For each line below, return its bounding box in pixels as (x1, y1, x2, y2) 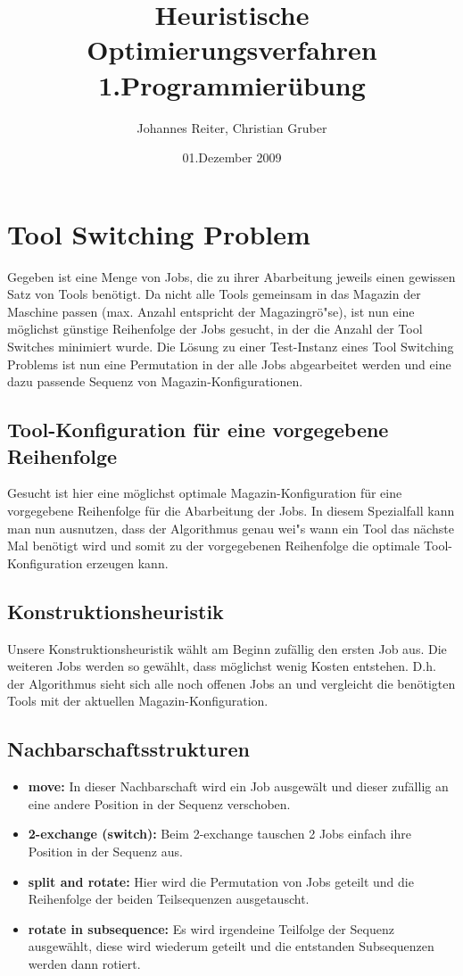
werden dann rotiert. (28, 954, 141, 972)
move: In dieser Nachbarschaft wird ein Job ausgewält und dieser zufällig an (28, 777, 449, 796)
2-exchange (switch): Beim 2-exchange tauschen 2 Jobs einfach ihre (28, 824, 411, 843)
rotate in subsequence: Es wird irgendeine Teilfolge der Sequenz (28, 919, 394, 938)
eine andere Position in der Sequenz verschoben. (28, 794, 291, 813)
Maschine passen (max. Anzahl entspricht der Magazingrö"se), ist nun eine (7, 302, 415, 320)
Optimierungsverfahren (87, 31, 377, 68)
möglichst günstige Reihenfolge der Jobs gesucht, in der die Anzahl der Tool (7, 319, 423, 338)
